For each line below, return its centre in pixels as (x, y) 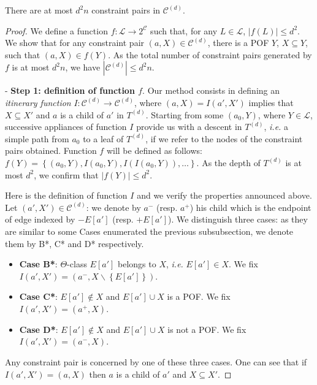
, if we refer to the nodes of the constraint (224, 138)
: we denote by (113, 207)
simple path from (37, 138)
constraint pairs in (126, 10)
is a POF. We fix (199, 296)
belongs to (137, 264)
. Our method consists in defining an (211, 90)
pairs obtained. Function (51, 151)
